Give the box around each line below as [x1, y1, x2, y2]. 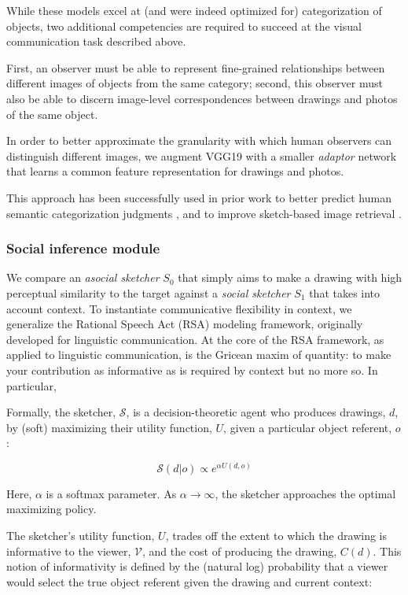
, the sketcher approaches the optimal [215, 485, 396, 501]
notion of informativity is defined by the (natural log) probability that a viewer [6, 558, 388, 575]
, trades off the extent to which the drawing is [165, 527, 388, 544]
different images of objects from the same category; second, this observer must [6, 75, 383, 91]
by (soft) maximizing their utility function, [6, 419, 212, 435]
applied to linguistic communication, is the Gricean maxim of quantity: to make [6, 346, 391, 363]
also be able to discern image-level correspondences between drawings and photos [6, 90, 398, 106]
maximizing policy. [6, 501, 97, 517]
